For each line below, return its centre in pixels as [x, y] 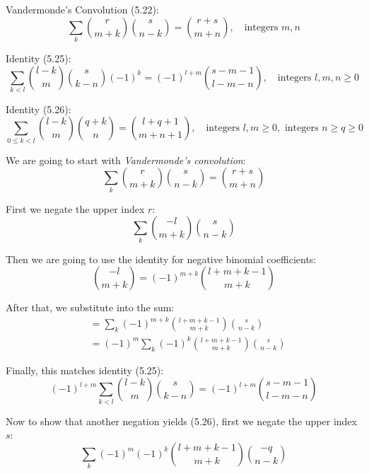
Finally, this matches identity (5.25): [85, 370]
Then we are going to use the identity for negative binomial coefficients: [161, 259]
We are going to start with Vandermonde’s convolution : [126, 160]
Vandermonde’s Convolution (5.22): [82, 9]
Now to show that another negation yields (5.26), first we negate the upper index [181, 421]
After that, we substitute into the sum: [90, 307]
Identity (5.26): [39, 109]
